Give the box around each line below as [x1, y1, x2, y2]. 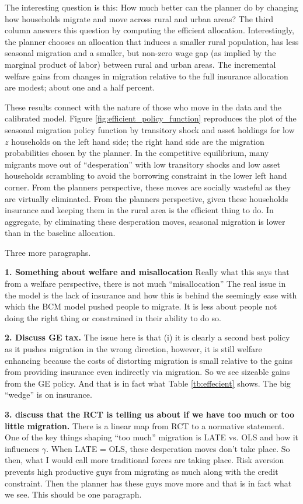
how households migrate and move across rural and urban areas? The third [5, 12, 273, 25]
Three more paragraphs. [5, 246, 91, 258]
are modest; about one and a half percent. [5, 81, 155, 93]
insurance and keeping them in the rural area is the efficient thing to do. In [5, 204, 274, 216]
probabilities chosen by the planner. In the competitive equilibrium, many [5, 147, 269, 159]
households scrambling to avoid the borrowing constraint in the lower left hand [5, 169, 287, 182]
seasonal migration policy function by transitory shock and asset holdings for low [5, 123, 295, 135]
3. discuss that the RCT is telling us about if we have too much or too [5, 408, 295, 420]
